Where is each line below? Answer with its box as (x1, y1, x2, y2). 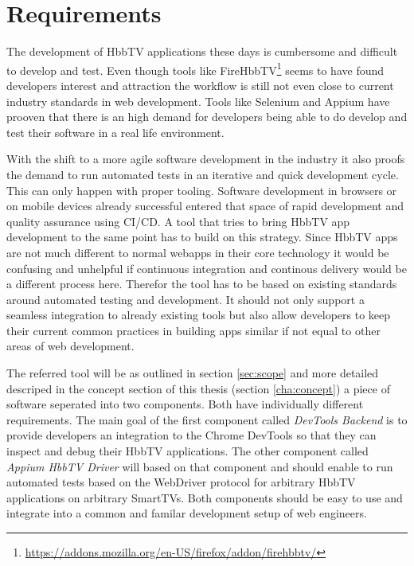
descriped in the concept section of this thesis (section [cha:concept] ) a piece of (6, 380, 390, 396)
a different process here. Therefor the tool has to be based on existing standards (6, 275, 397, 292)
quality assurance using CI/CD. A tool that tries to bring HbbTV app (6, 213, 350, 229)
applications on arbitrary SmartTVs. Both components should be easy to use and (6, 489, 403, 505)
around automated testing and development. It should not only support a (6, 291, 365, 307)
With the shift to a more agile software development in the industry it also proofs (6, 150, 405, 167)
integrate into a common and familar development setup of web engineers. (6, 505, 367, 521)
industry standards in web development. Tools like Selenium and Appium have (6, 92, 390, 109)
